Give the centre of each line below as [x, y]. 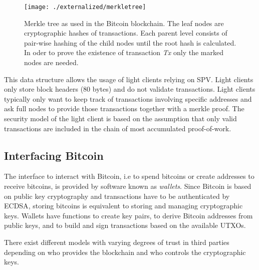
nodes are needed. [51, 62]
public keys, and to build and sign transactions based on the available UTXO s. [125, 225]
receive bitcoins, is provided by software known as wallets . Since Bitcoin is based [128, 186]
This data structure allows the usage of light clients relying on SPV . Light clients [129, 79]
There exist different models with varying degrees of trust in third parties [117, 242]
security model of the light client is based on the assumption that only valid [120, 118]
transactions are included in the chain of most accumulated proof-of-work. [118, 128]
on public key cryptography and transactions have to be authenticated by [117, 196]
